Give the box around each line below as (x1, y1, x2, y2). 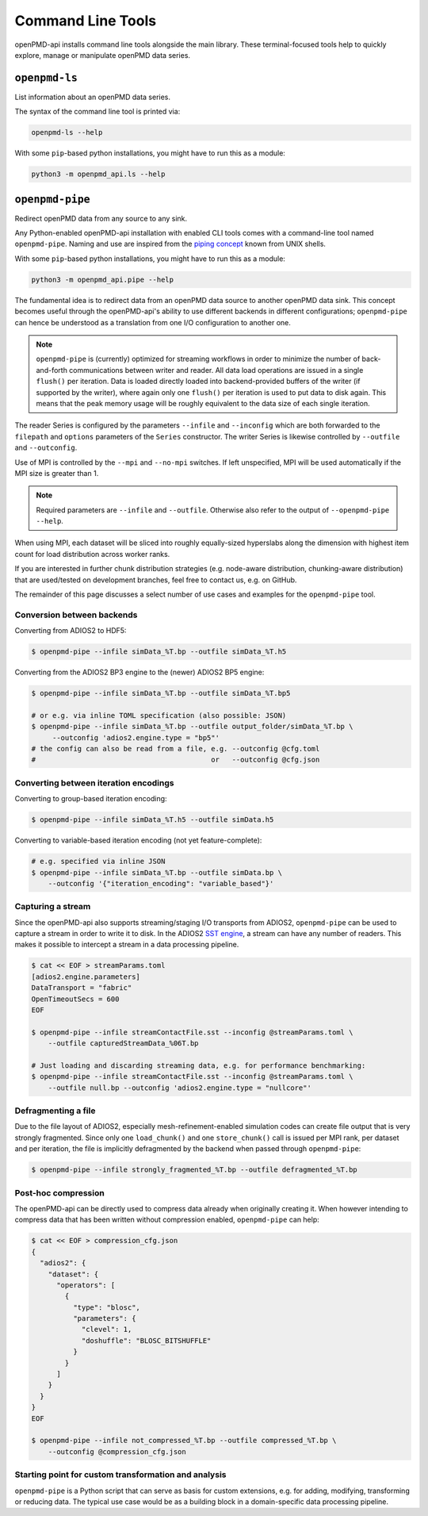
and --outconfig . (14, 443, 78, 452)
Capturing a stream (14, 901, 91, 912)
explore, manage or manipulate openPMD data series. (14, 50, 190, 59)
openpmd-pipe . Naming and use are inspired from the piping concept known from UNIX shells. (14, 239, 327, 249)
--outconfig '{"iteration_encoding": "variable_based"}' (48, 879, 274, 888)
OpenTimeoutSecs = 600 (31, 994, 120, 1004)
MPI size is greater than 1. (14, 468, 99, 478)
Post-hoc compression (14, 1187, 105, 1198)
